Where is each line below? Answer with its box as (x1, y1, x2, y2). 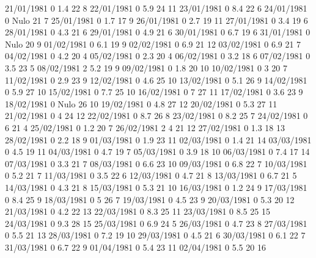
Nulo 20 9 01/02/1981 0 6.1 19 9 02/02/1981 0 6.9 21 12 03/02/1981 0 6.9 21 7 (5, 37, 301, 50)
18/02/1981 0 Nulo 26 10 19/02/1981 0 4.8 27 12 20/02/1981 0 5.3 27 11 (5, 97, 277, 110)
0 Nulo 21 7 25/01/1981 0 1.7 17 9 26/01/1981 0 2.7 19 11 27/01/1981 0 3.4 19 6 (5, 13, 308, 26)
